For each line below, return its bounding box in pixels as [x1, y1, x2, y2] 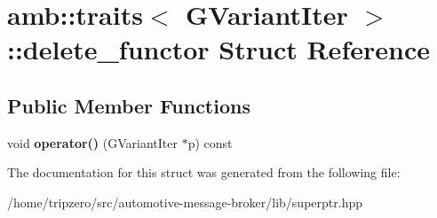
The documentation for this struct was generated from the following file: [7, 163, 401, 182]
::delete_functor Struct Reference [7, 31, 430, 67]
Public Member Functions [7, 91, 250, 119]
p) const [187, 133, 233, 152]
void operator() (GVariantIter [7, 133, 178, 152]
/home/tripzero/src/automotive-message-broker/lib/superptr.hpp [7, 192, 362, 211]
